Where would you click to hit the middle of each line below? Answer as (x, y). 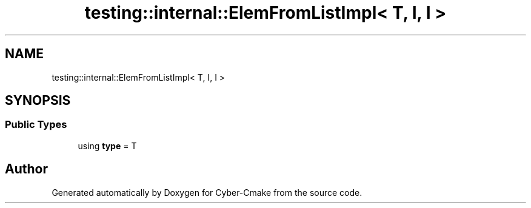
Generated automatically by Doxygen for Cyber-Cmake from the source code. (207, 192)
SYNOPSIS (38, 101)
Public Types (36, 125)
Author (26, 169)
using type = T (107, 146)
